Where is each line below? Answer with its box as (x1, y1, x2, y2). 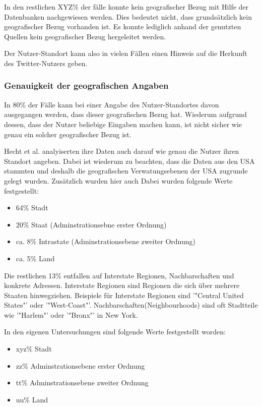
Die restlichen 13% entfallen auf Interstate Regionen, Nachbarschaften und (4, 270, 234, 280)
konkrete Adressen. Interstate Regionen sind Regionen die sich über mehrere (4, 280, 240, 290)
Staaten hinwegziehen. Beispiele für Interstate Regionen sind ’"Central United (4, 289, 244, 300)
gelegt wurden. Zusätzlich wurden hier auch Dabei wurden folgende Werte (4, 175, 233, 186)
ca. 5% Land (16, 253, 55, 263)
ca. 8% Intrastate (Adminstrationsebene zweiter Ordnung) (16, 236, 196, 247)
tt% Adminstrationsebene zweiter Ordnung (16, 377, 149, 388)
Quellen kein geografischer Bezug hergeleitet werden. (4, 31, 166, 41)
